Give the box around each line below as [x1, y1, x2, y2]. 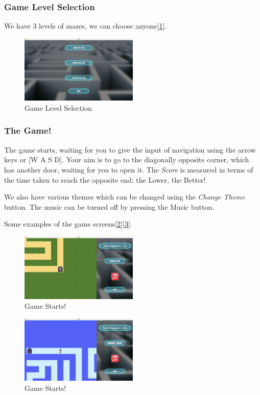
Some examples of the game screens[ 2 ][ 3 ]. [4, 218, 132, 229]
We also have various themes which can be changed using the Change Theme [4, 191, 245, 202]
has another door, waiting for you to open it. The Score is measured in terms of [4, 164, 253, 175]
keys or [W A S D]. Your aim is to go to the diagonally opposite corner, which [4, 154, 249, 165]
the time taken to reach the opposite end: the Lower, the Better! [4, 174, 206, 185]
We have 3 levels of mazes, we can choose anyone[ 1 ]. [4, 20, 167, 31]
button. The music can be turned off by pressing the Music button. [4, 201, 215, 212]
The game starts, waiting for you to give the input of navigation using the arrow [4, 144, 256, 155]
